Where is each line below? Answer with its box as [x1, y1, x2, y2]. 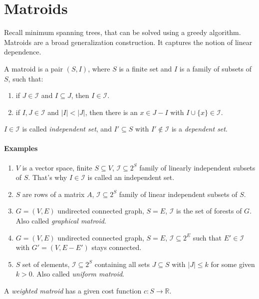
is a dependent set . [171, 123, 228, 134]
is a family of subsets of [179, 63, 252, 73]
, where [88, 63, 110, 73]
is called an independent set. [87, 172, 175, 182]
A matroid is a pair [4, 63, 63, 73]
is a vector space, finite [22, 162, 92, 172]
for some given [211, 258, 255, 269]
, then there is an [85, 106, 138, 117]
